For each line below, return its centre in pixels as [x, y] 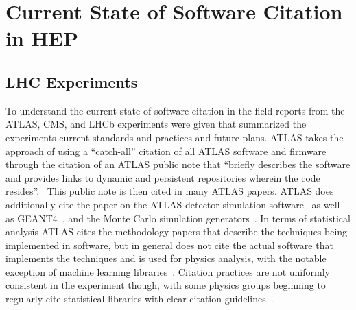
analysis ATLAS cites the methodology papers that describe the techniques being [177, 231]
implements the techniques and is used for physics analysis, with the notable [166, 258]
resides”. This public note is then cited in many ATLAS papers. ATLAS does [170, 191]
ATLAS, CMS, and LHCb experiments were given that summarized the [156, 124]
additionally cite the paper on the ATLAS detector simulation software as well [173, 204]
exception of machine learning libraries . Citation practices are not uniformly [168, 271]
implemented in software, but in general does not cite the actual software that [169, 245]
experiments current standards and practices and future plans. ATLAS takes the [175, 137]
